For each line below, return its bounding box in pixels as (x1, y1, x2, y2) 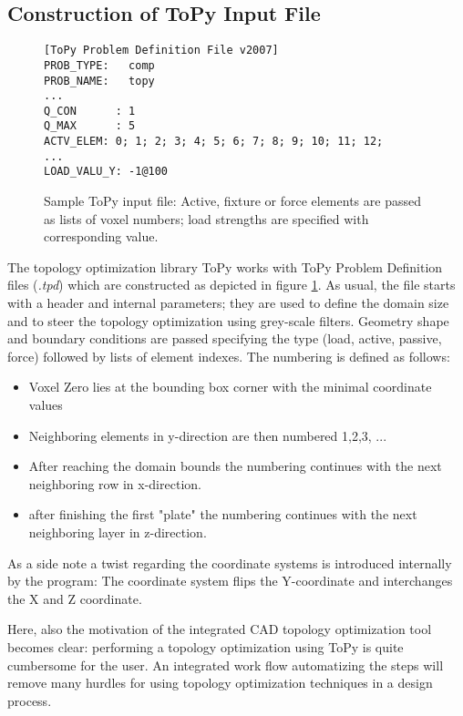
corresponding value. (44, 227, 159, 246)
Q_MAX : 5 (44, 119, 136, 133)
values (28, 395, 63, 414)
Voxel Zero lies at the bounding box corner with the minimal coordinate (28, 377, 432, 396)
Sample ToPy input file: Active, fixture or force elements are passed (44, 191, 421, 210)
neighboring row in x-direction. (28, 474, 201, 493)
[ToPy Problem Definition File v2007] (44, 44, 279, 57)
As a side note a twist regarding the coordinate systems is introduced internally (7, 553, 452, 572)
